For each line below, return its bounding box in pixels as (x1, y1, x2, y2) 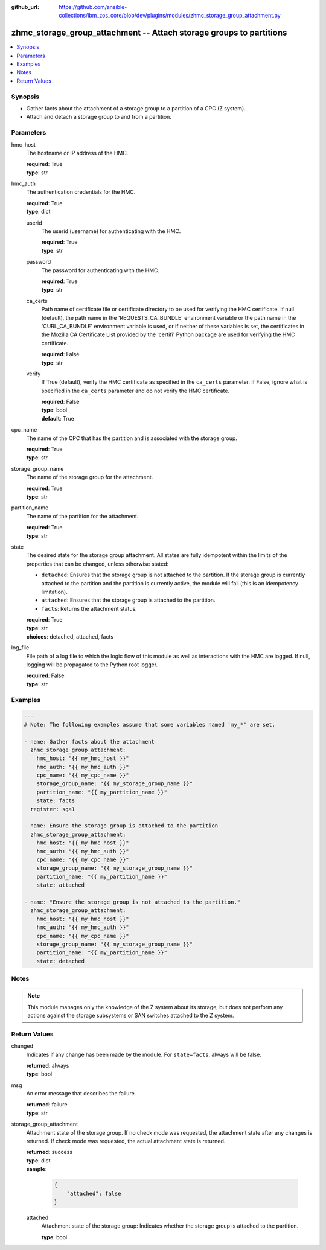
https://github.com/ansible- (59, 4, 127, 10)
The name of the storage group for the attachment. (26, 474, 153, 481)
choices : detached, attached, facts (26, 633, 114, 640)
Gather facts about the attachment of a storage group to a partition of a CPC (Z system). (26, 105, 246, 112)
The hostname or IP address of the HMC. (26, 149, 129, 156)
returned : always (26, 1062, 69, 1069)
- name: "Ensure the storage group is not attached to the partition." (24, 898, 241, 905)
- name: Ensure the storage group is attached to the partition (24, 823, 219, 829)
